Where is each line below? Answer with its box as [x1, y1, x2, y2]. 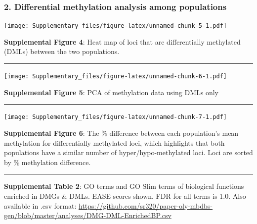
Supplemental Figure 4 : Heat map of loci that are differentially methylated [4, 36, 241, 47]
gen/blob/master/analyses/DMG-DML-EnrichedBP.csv [4, 210, 171, 221]
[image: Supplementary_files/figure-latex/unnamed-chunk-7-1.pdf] [4, 113, 227, 121]
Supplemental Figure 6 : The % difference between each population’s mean [4, 127, 239, 138]
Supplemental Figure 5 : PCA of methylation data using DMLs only [4, 87, 219, 97]
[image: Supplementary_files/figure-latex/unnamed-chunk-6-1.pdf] [4, 73, 227, 80]
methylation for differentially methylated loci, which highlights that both [4, 137, 225, 148]
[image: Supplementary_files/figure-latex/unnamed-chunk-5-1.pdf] [4, 22, 227, 30]
